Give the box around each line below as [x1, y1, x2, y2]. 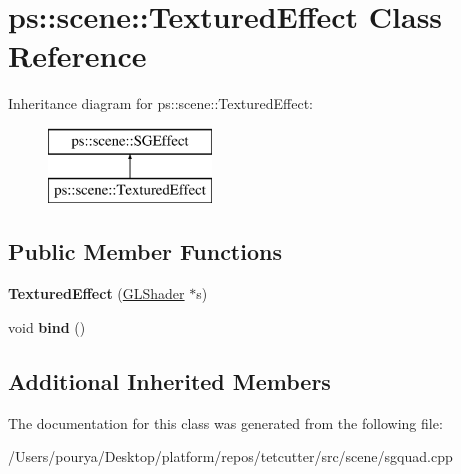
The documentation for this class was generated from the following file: [8, 412, 443, 433]
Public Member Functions [8, 236, 282, 267]
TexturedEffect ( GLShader [8, 283, 185, 304]
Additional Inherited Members [8, 365, 331, 396]
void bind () [8, 316, 86, 337]
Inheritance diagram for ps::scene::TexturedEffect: [8, 93, 314, 114]
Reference [8, 35, 147, 76]
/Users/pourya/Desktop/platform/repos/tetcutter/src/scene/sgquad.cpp [8, 446, 453, 467]
